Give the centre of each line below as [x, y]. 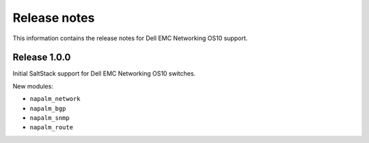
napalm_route [52, 127]
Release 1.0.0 [42, 58]
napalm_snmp [50, 118]
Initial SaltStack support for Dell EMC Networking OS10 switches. [104, 74]
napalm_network [55, 99]
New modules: [33, 86]
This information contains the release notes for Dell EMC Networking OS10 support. [130, 38]
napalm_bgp [48, 108]
